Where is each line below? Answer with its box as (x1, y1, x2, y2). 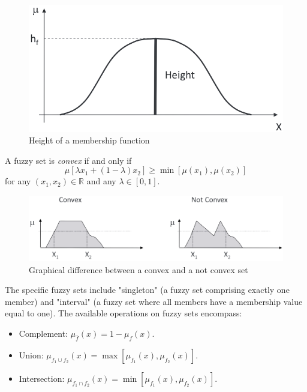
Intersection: (19, 372, 65, 384)
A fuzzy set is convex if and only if (5, 154, 132, 166)
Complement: (19, 327, 68, 340)
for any (5, 175, 31, 187)
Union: (19, 348, 44, 361)
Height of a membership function (29, 134, 150, 146)
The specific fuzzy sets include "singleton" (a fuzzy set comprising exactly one (5, 283, 290, 296)
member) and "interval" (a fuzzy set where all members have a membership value (5, 295, 303, 307)
